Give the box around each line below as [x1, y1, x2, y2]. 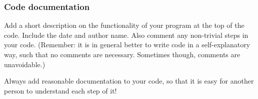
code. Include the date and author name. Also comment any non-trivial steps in [4, 29, 248, 40]
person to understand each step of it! [4, 85, 117, 96]
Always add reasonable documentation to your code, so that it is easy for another [4, 76, 254, 86]
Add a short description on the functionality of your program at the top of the [4, 20, 244, 30]
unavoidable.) [4, 59, 45, 69]
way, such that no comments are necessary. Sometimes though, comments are [4, 49, 240, 59]
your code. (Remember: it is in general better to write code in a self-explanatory [4, 39, 250, 50]
